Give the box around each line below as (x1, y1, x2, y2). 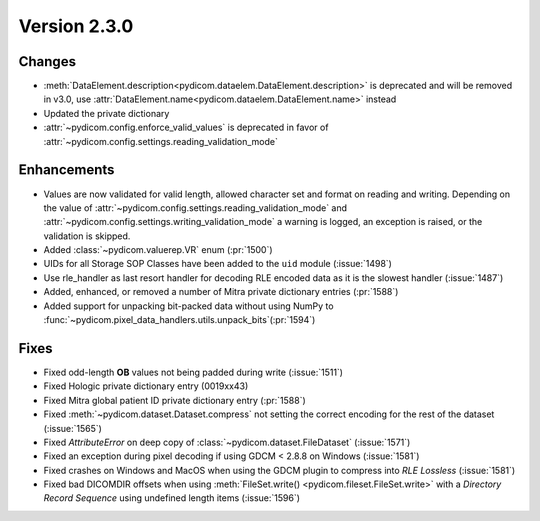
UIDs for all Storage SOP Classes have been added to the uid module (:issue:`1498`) (43, 258, 392, 270)
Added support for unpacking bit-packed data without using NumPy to (43, 300, 334, 312)
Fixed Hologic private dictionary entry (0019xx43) (43, 380, 249, 392)
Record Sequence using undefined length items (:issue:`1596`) (43, 492, 300, 504)
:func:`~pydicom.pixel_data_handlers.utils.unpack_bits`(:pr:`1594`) (43, 314, 316, 326)
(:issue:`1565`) (43, 422, 102, 434)
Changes (18, 53, 77, 70)
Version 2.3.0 (18, 15, 134, 37)
